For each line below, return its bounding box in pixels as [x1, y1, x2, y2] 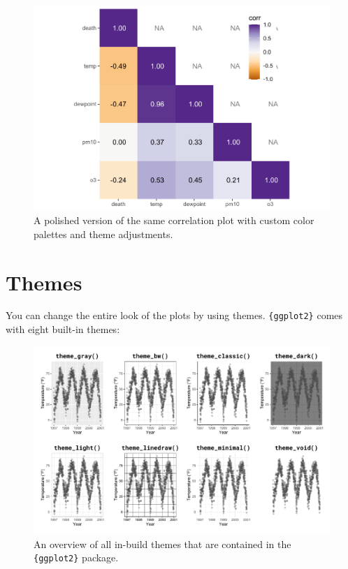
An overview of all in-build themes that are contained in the [34, 536, 291, 551]
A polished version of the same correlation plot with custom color [34, 213, 314, 228]
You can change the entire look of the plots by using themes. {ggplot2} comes [6, 308, 343, 323]
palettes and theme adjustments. [34, 226, 173, 241]
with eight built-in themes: [6, 322, 120, 337]
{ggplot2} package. [34, 550, 119, 565]
